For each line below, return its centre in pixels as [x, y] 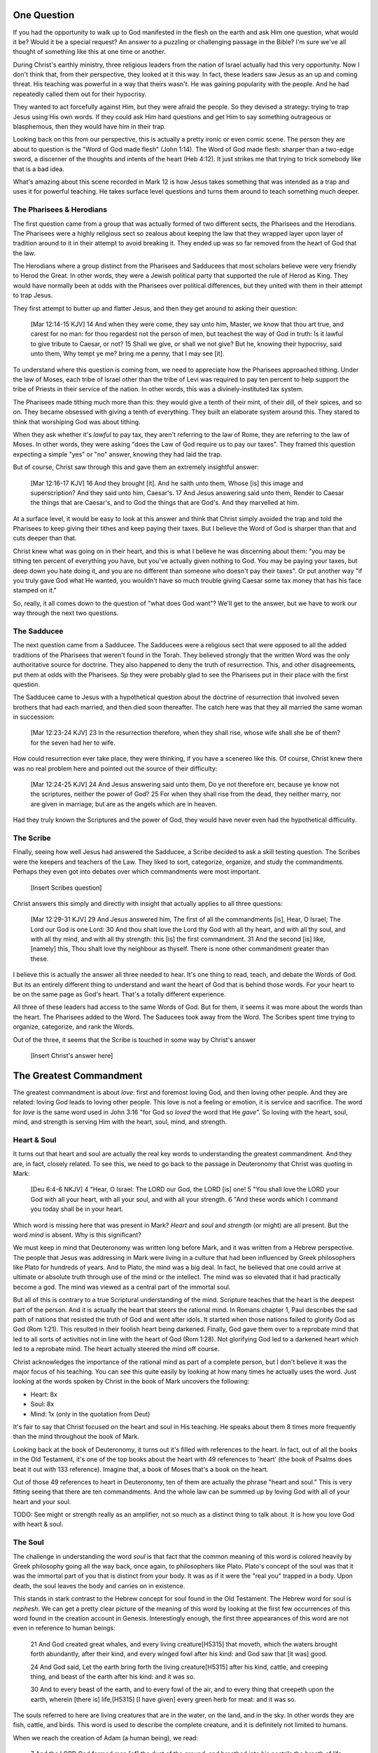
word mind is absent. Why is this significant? [77, 1235]
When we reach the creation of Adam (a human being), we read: [106, 1738]
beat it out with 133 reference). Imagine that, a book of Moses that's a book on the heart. [141, 1469]
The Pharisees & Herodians [60, 210]
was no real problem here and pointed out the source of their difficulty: [115, 769]
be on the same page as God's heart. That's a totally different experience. [119, 994]
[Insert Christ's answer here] [72, 1055]
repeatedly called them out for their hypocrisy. [80, 94]
